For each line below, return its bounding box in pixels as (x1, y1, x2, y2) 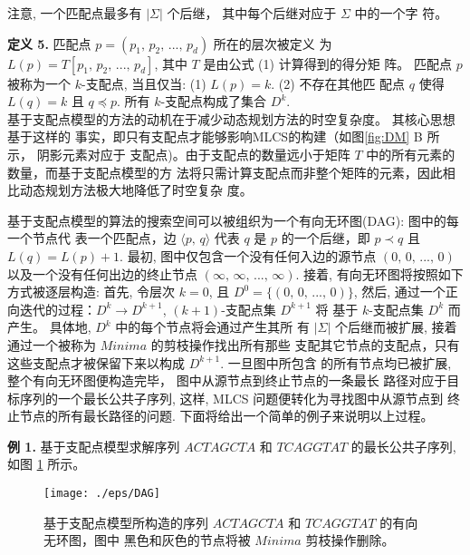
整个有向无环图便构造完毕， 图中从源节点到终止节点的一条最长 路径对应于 (7, 371, 447, 390)
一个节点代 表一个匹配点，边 (7, 229, 177, 248)
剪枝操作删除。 (305, 531, 395, 550)
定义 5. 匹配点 (7, 34, 91, 53)
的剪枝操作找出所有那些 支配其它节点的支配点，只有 (150, 335, 460, 354)
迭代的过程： (19, 299, 96, 318)
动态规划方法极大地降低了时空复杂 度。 (19, 180, 253, 200)
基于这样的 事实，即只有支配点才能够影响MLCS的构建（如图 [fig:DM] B (7, 127, 423, 146)
